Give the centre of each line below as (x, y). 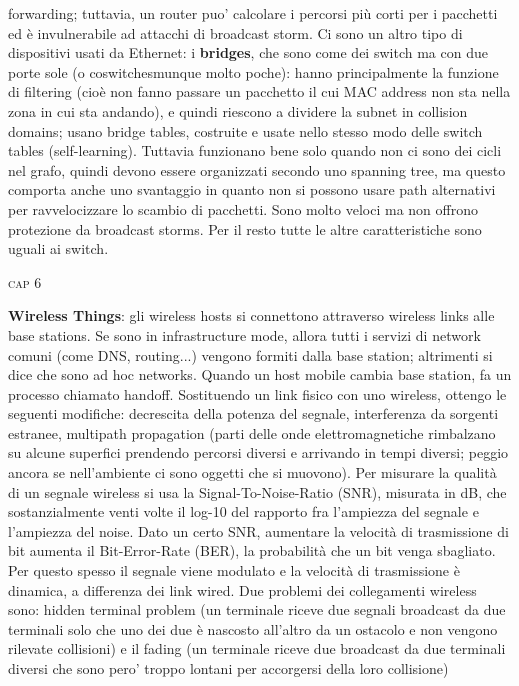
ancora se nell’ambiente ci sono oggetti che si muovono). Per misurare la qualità (252, 472)
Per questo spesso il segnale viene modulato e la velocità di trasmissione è (234, 570)
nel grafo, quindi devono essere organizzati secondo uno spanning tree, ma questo (257, 169)
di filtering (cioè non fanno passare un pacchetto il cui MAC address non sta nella (259, 91)
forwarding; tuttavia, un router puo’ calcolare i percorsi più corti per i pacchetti (253, 13)
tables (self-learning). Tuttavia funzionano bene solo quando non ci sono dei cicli (255, 150)
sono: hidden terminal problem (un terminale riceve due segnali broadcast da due (257, 609)
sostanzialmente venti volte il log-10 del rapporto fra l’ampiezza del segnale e (243, 511)
